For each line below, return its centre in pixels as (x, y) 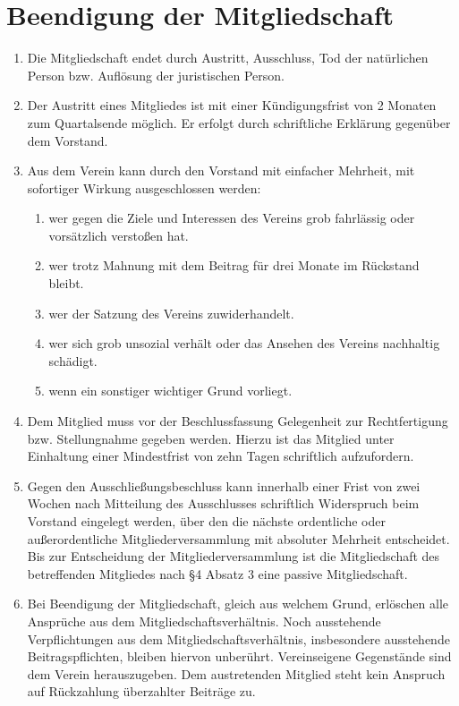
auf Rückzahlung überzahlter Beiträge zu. (141, 691)
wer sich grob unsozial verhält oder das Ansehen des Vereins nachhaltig (244, 343)
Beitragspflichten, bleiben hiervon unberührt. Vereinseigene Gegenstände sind (239, 656)
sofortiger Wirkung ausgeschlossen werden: (144, 187)
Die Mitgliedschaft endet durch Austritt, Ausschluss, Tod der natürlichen (228, 58)
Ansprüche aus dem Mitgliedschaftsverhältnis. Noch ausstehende (204, 621)
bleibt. (66, 283)
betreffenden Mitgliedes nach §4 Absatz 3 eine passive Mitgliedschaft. (217, 573)
